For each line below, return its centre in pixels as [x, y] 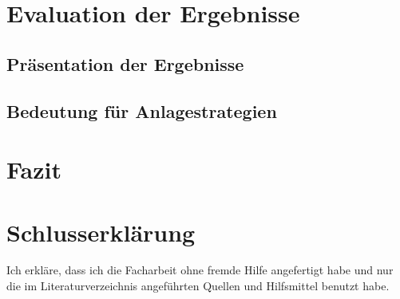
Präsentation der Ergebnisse [125, 63]
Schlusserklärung [101, 232]
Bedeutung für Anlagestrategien [142, 110]
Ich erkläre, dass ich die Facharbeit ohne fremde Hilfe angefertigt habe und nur [200, 270]
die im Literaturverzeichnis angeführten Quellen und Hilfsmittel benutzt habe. [198, 286]
